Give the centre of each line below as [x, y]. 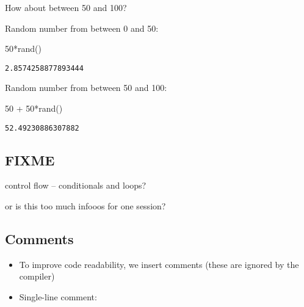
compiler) [37, 276]
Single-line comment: [58, 297]
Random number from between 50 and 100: [86, 88]
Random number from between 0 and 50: [82, 28]
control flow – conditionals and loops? [76, 185]
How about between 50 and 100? [66, 7]
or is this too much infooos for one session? [85, 206]
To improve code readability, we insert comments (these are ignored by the [159, 264]
